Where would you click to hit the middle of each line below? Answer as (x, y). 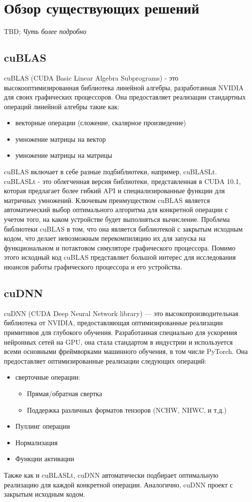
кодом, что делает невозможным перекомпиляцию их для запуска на (105, 238)
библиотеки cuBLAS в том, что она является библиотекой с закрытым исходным (123, 228)
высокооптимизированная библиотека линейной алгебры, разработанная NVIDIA (124, 87)
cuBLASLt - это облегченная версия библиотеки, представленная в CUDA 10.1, (122, 181)
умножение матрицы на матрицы (64, 155)
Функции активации (45, 459)
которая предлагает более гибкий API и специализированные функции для (115, 191)
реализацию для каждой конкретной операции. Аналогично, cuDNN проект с (118, 484)
